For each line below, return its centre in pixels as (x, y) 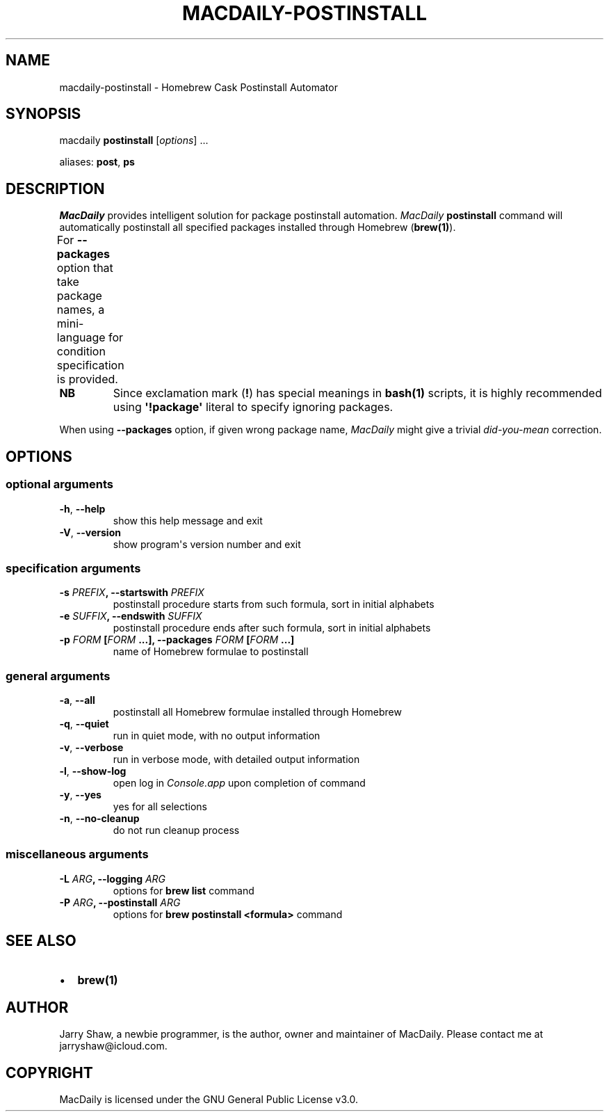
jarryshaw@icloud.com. (113, 1046)
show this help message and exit (188, 520)
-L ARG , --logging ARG (113, 878)
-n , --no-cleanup (99, 818)
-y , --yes (80, 795)
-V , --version (90, 532)
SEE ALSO (41, 941)
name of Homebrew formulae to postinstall (211, 652)
